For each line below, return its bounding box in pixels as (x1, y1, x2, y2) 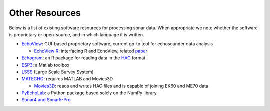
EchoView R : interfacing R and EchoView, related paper (34, 48, 147, 54)
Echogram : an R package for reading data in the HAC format (21, 55, 146, 61)
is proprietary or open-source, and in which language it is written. (9, 31, 144, 37)
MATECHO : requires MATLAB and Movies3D (21, 76, 113, 82)
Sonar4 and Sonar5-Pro (21, 97, 71, 103)
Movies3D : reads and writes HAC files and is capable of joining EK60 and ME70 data (34, 83, 208, 89)
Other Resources (9, 7, 81, 18)
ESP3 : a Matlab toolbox (21, 62, 70, 68)
